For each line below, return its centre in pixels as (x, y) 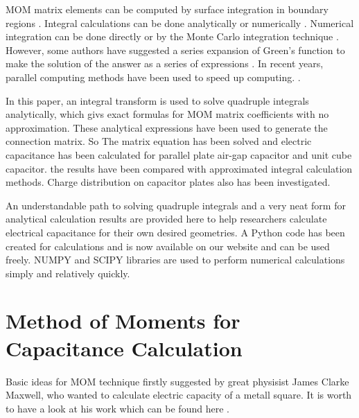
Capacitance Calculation (124, 348)
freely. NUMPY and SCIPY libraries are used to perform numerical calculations (175, 260)
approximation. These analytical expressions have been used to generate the (167, 127)
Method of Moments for (123, 321)
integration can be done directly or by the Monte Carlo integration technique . (172, 36)
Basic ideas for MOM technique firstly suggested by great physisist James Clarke (177, 381)
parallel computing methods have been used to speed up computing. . (153, 77)
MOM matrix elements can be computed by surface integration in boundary (167, 9)
